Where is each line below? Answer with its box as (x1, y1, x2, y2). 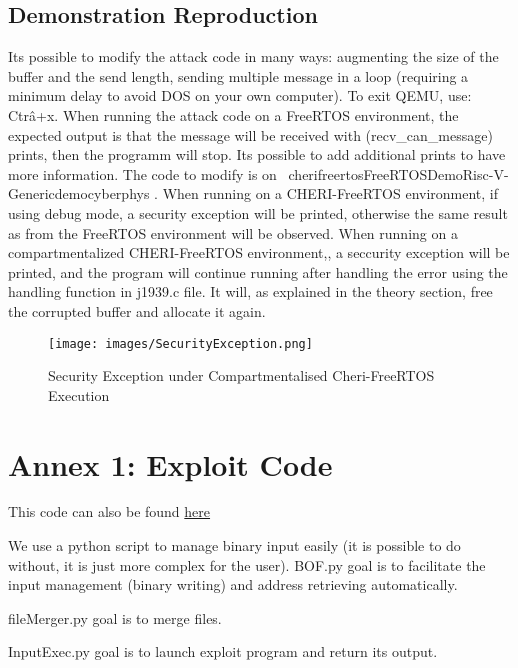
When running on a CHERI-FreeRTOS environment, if (162, 183, 499, 204)
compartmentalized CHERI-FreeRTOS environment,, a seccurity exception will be (8, 242, 510, 263)
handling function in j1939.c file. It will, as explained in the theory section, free (8, 281, 493, 302)
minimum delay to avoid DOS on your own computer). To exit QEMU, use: (8, 85, 472, 106)
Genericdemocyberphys (8, 183, 150, 204)
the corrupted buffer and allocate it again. (8, 300, 266, 321)
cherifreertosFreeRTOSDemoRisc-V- (288, 163, 509, 184)
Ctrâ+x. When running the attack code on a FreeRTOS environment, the (8, 104, 459, 125)
